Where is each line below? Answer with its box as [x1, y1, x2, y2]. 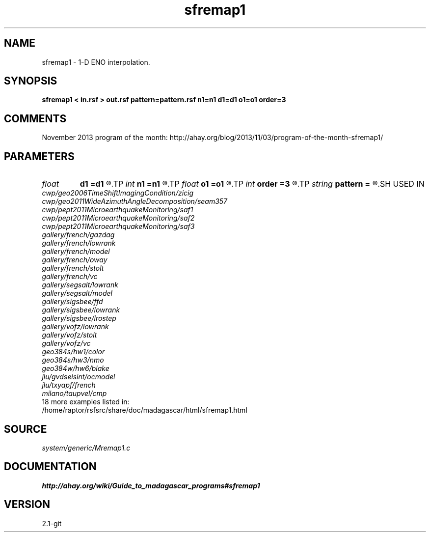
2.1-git [42, 519, 62, 528]
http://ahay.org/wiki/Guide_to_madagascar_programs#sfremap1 [42, 481, 260, 490]
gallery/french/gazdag [42, 230, 115, 239]
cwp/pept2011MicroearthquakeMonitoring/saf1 [42, 205, 193, 214]
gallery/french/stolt [42, 264, 104, 273]
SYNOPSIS [4, 75, 57, 87]
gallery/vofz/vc [42, 339, 91, 348]
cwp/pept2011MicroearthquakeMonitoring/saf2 [42, 214, 195, 223]
